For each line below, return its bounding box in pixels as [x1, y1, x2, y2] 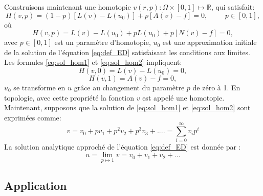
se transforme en [13, 82, 65, 92]
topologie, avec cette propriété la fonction [4, 92, 135, 103]
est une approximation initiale [162, 37, 257, 47]
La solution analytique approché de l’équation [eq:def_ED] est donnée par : [4, 141, 241, 152]
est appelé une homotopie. [142, 92, 225, 103]
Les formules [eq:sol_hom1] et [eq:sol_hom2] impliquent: [4, 57, 182, 67]
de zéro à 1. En [192, 82, 240, 92]
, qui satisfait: [211, 2, 255, 12]
